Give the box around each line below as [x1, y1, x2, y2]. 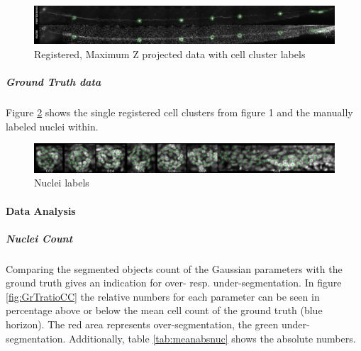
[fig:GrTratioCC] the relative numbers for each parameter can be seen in [6, 289, 320, 303]
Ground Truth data [6, 74, 101, 89]
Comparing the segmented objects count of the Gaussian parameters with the [6, 261, 343, 276]
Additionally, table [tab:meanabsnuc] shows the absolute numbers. [69, 330, 356, 345]
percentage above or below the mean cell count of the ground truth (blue [6, 303, 323, 318]
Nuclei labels [34, 175, 89, 190]
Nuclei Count [6, 230, 73, 245]
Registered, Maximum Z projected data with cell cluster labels [34, 46, 306, 61]
